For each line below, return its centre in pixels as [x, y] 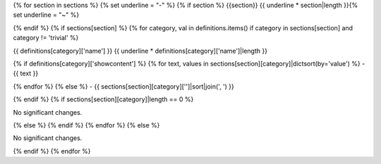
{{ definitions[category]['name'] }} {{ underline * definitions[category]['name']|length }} [140, 51]
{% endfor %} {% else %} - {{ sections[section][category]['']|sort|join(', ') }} [123, 86]
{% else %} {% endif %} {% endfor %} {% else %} [86, 125]
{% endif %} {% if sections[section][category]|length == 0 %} [103, 99]
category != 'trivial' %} [46, 38]
